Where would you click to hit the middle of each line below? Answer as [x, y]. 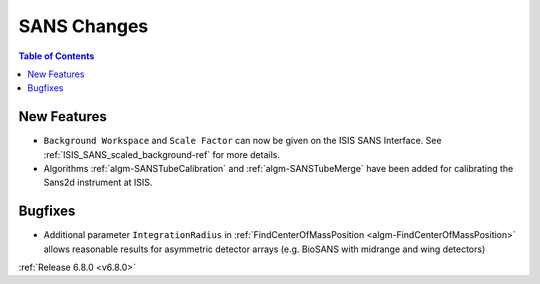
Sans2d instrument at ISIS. [98, 182]
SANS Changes [83, 26]
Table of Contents [56, 56]
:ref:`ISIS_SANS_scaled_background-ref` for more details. [161, 154]
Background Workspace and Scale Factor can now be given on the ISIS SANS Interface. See [242, 141]
